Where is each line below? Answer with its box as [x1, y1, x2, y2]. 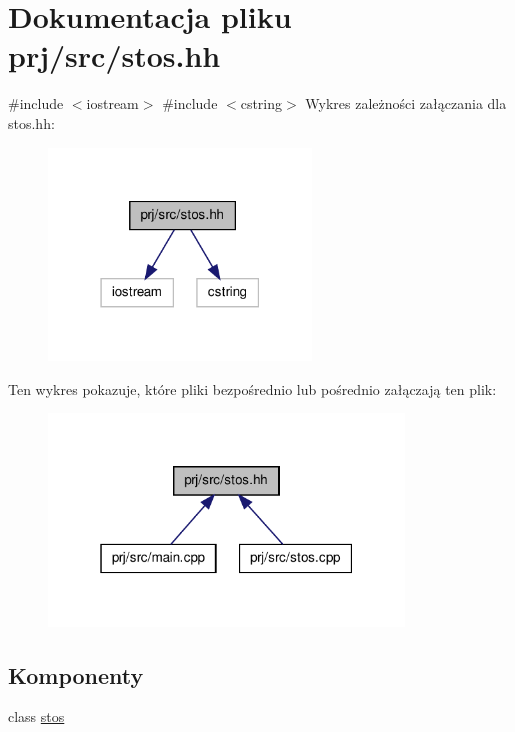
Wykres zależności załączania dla [305, 93, 507, 114]
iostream [86, 93, 139, 114]
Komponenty [8, 659, 144, 690]
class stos [8, 706, 65, 727]
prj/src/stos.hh [8, 35, 221, 76]
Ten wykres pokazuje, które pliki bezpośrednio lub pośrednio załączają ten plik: [8, 378, 497, 399]
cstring [240, 93, 283, 114]
